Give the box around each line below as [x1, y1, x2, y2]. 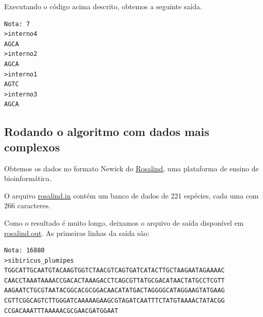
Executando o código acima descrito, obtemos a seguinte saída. [4, 1, 202, 11]
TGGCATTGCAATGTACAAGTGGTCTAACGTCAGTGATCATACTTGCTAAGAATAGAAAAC [4, 267, 225, 274]
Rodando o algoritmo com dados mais [4, 124, 210, 140]
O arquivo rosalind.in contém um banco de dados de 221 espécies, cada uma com [4, 190, 259, 201]
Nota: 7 [4, 20, 30, 28]
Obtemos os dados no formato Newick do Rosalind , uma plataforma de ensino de [4, 163, 259, 173]
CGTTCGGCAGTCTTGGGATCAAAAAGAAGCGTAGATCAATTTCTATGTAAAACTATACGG [4, 297, 225, 305]
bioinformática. [4, 173, 52, 184]
